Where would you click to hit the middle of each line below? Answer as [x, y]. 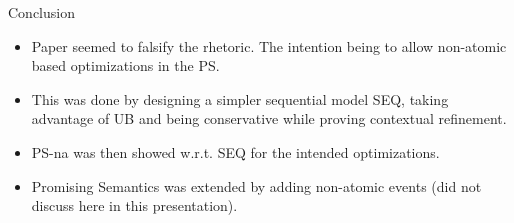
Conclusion [41, 12]
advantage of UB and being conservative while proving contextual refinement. [269, 118]
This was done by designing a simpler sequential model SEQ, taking [240, 98]
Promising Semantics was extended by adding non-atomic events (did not [256, 185]
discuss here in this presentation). [134, 205]
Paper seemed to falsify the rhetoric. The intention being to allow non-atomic [269, 45]
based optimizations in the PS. [125, 65]
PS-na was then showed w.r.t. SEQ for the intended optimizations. [235, 151]
